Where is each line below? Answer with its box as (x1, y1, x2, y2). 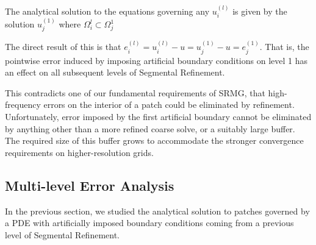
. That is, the (259, 40, 309, 53)
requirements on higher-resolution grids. (5, 146, 154, 158)
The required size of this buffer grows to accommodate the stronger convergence (5, 134, 304, 147)
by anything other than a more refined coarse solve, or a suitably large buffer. (5, 122, 295, 135)
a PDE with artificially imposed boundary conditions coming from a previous (5, 216, 294, 229)
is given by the (232, 4, 287, 17)
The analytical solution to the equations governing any (5, 4, 210, 17)
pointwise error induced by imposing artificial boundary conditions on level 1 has (5, 54, 308, 66)
